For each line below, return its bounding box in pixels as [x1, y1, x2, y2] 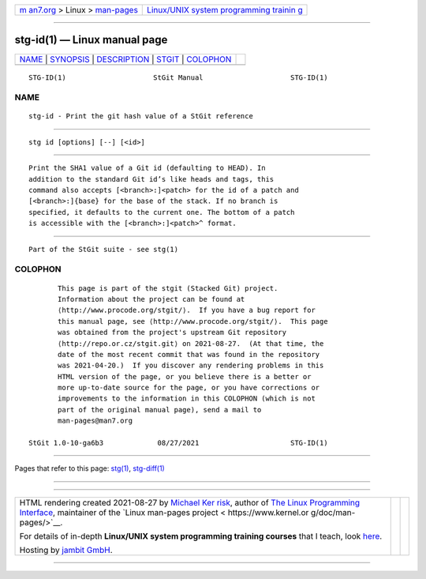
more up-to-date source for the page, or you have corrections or [58, 383, 320, 393]
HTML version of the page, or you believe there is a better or [58, 372, 312, 381]
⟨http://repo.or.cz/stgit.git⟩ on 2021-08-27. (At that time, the [58, 339, 324, 348]
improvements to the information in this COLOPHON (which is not [58, 394, 316, 403]
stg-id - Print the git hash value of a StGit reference [28, 111, 254, 121]
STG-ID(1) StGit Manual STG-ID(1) [28, 73, 328, 82]
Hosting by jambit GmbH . [19, 544, 114, 555]
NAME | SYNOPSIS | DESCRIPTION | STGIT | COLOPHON [19, 54, 232, 65]
